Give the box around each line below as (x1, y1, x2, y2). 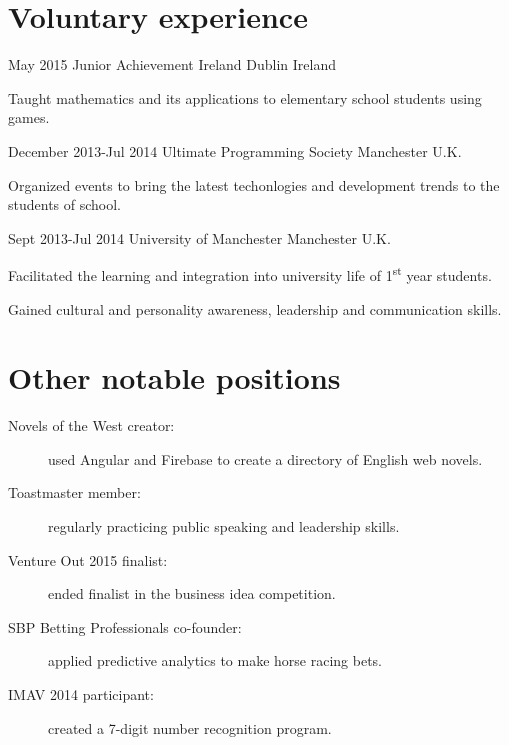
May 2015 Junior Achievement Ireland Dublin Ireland (8, 54, 337, 75)
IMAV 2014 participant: (8, 684, 154, 704)
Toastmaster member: (8, 482, 141, 503)
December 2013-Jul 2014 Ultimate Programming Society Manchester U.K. (8, 140, 462, 161)
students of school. (8, 194, 122, 215)
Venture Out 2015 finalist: (8, 549, 168, 570)
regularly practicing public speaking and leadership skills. (48, 516, 400, 537)
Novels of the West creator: (8, 415, 175, 436)
